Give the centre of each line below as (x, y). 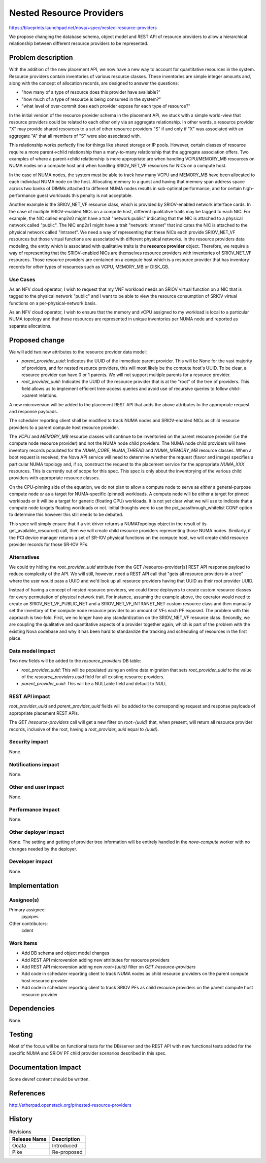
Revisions (20, 1131)
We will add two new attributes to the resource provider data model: (78, 352)
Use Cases (22, 279)
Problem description (41, 58)
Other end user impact (36, 787)
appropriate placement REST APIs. (44, 713)
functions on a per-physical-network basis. (53, 303)
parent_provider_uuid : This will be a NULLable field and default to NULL (94, 684)
